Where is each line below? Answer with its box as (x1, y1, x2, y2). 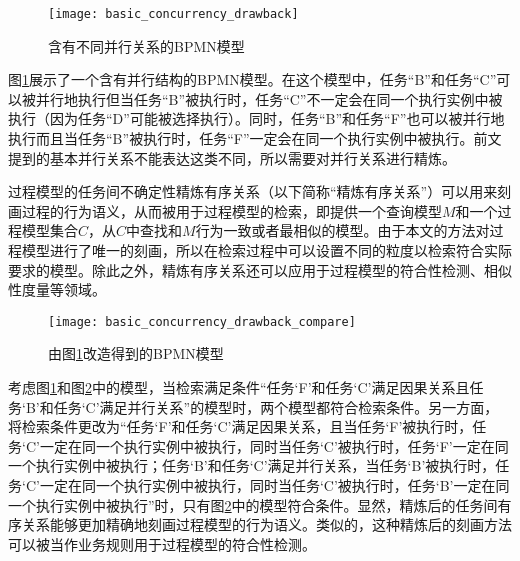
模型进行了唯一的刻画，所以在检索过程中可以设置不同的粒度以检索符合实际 (21, 240, 512, 260)
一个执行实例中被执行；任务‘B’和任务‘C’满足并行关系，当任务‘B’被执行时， (8, 455, 496, 476)
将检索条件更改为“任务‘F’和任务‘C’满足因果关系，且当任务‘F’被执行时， (8, 416, 473, 437)
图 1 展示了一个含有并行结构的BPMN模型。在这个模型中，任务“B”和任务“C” (8, 69, 497, 90)
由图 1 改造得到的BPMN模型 (48, 343, 224, 364)
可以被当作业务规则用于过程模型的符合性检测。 (8, 533, 316, 554)
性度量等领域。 (8, 279, 106, 300)
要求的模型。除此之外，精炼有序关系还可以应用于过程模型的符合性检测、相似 (8, 259, 512, 280)
